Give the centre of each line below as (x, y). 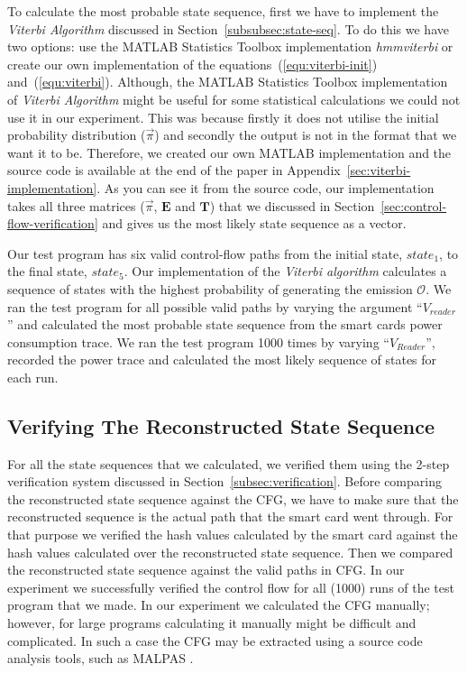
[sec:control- (414, 205)
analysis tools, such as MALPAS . (101, 658)
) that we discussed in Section (292, 205)
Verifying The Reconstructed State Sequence (221, 425)
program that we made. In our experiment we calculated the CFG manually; (219, 605)
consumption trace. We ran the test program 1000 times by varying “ (198, 341)
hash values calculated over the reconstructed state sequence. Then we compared (230, 552)
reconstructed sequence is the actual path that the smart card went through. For (230, 516)
